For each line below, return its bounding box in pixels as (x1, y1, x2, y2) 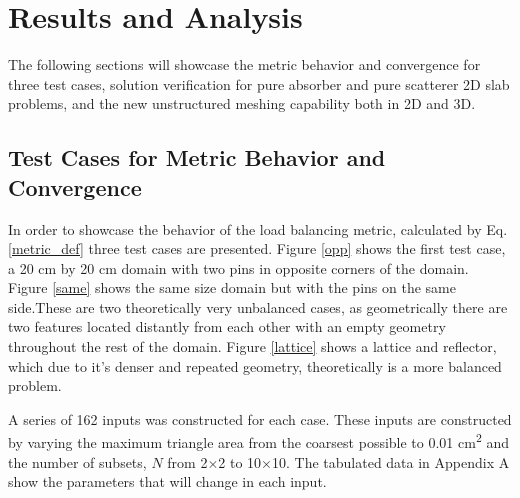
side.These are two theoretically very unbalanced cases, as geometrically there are (8, 296, 508, 317)
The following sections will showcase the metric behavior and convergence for (8, 54, 481, 75)
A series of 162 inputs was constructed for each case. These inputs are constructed (8, 408, 512, 429)
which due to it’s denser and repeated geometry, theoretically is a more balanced (8, 355, 502, 376)
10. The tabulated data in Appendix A (271, 451, 510, 472)
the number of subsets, (8, 451, 147, 472)
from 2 (167, 451, 208, 472)
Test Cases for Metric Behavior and (8, 142, 386, 173)
